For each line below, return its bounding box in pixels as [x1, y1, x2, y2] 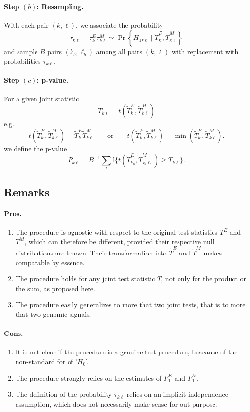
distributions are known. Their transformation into [15, 247, 167, 257]
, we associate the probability [76, 20, 163, 30]
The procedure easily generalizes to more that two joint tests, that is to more [15, 299, 246, 310]
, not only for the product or [161, 274, 247, 284]
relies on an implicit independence [126, 389, 228, 399]
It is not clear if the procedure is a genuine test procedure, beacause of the [15, 347, 238, 357]
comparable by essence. [15, 257, 85, 267]
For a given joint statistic [4, 94, 79, 104]
